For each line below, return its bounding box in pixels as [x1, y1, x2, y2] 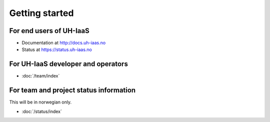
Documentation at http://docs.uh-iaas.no [21, 40, 106, 46]
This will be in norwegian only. [9, 99, 72, 105]
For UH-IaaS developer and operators [9, 60, 128, 68]
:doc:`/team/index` [21, 73, 60, 79]
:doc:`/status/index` [21, 108, 62, 114]
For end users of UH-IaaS [9, 26, 89, 35]
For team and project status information [9, 86, 136, 94]
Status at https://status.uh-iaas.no [21, 46, 92, 52]
